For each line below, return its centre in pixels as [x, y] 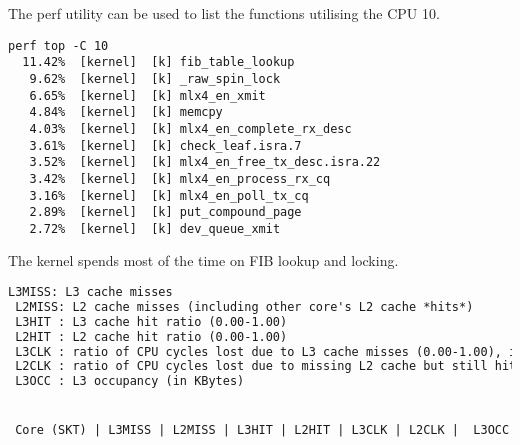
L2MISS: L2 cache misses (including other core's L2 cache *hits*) [244, 306]
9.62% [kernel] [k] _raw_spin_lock [155, 78]
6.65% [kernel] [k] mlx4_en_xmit [147, 95]
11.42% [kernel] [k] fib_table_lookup [158, 62]
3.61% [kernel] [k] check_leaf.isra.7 [165, 145]
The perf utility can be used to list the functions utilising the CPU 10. [224, 13]
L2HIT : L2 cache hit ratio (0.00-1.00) [151, 336]
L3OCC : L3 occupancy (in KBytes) [130, 381]
